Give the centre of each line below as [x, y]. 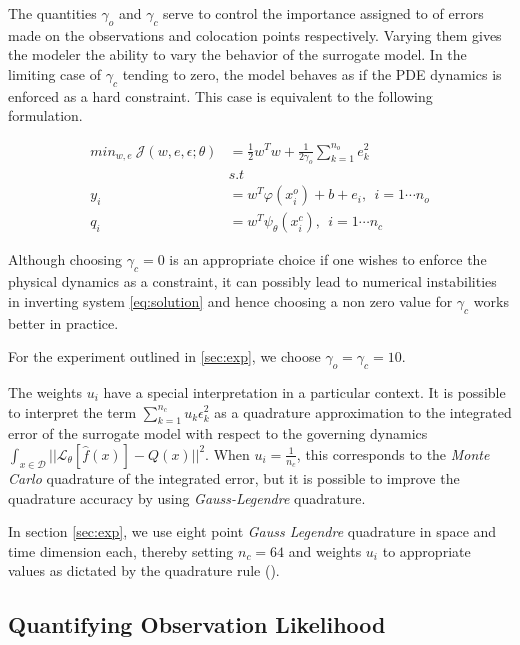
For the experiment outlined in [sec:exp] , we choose [164, 356]
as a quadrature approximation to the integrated [363, 411]
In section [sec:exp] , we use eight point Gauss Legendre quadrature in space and [252, 531]
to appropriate [426, 550]
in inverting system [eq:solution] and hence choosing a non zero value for [230, 300]
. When [227, 453]
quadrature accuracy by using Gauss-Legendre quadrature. [187, 497]
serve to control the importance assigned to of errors [323, 13]
